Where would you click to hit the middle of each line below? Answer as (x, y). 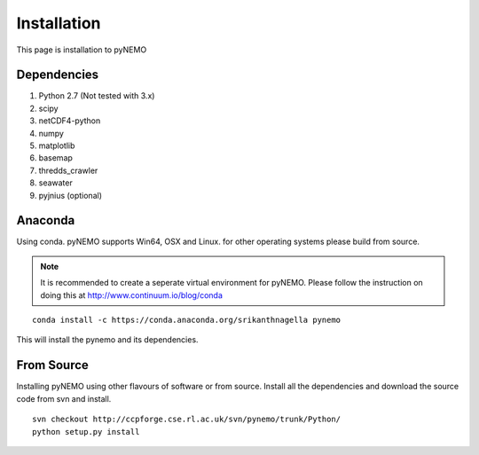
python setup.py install (86, 431)
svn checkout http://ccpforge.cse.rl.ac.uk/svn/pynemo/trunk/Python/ (187, 420)
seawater (55, 183)
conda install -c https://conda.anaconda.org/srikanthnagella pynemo (187, 320)
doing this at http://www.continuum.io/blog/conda (132, 295)
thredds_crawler (68, 170)
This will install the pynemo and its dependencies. (107, 340)
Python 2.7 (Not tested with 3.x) (97, 96)
